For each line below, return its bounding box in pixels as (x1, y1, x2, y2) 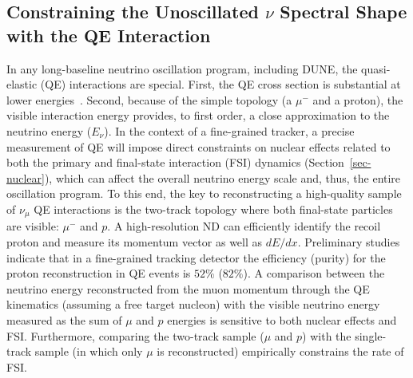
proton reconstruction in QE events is (6, 265, 191, 282)
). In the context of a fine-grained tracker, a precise (104, 122, 355, 139)
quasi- (361, 60, 391, 77)
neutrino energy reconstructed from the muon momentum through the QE (6, 280, 370, 297)
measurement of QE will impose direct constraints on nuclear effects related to (6, 138, 391, 155)
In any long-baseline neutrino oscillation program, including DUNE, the (6, 60, 358, 77)
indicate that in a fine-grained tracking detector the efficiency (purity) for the (6, 249, 386, 266)
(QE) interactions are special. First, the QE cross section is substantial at (40, 76, 401, 93)
